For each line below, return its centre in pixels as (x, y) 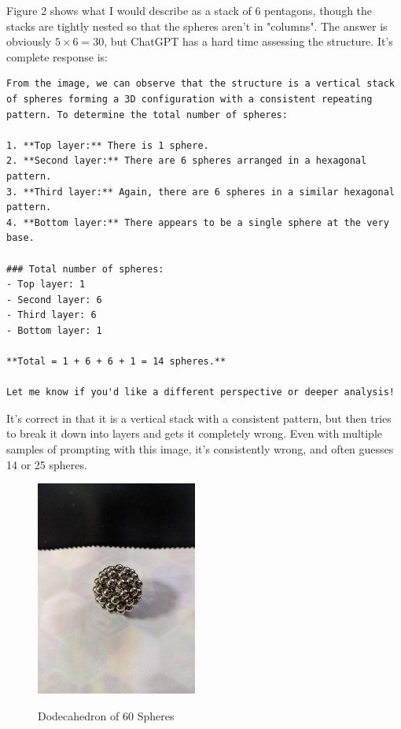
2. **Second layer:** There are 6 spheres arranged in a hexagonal (187, 161)
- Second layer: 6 (54, 300)
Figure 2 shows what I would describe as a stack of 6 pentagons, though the (189, 10)
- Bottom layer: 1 (54, 330)
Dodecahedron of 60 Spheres (106, 715)
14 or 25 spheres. (47, 464)
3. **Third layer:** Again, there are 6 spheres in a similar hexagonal (200, 192)
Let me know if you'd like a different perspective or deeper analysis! (200, 392)
